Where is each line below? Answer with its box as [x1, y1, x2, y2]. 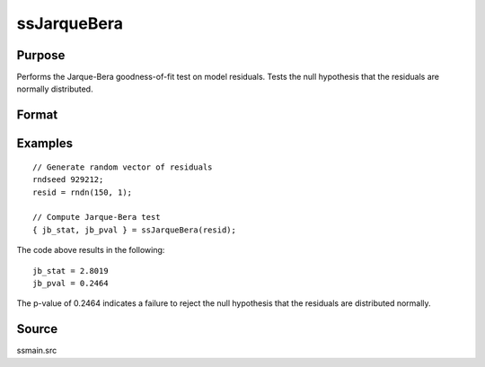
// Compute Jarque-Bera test [32, 212, 161, 223]
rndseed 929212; [32, 175, 104, 185]
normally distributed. [16, 83, 93, 94]
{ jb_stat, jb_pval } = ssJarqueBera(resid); [32, 224, 237, 235]
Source [16, 321, 58, 336]
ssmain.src [16, 345, 57, 356]
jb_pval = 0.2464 [32, 278, 109, 288]
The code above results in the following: [16, 245, 165, 256]
